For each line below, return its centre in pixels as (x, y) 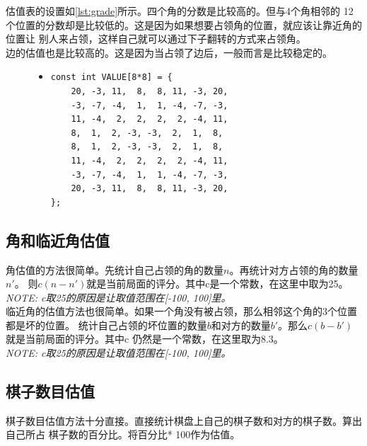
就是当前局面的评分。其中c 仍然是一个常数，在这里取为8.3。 (145, 339)
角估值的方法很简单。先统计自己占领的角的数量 (115, 269)
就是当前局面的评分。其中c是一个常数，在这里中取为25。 (217, 284)
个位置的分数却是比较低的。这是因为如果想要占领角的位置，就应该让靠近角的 (184, 24)
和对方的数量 (241, 325)
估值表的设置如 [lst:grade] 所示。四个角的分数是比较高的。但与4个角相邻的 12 (180, 11)
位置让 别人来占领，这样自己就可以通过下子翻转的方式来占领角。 (156, 39)
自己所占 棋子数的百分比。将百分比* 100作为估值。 (123, 434)
